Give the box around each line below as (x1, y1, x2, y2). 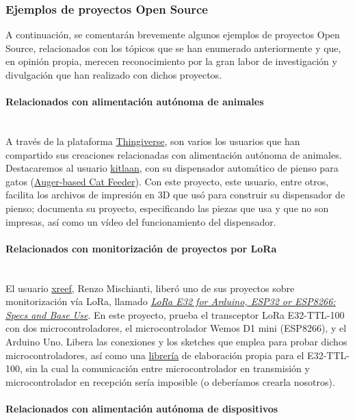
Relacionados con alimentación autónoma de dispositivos (5, 401, 278, 415)
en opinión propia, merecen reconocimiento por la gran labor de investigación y (5, 54, 337, 68)
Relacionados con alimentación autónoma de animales (5, 94, 264, 109)
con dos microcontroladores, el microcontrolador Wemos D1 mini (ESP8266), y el (5, 321, 347, 335)
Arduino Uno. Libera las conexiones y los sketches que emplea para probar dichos (5, 334, 347, 348)
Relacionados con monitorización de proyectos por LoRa (5, 241, 277, 255)
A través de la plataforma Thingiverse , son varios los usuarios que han (5, 133, 300, 148)
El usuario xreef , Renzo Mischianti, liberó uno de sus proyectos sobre (5, 280, 295, 295)
